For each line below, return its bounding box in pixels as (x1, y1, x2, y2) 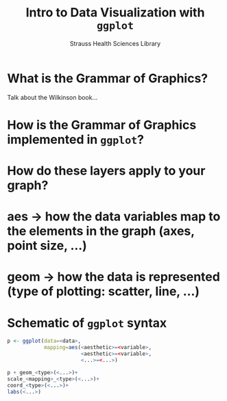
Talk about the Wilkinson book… (7, 93, 98, 101)
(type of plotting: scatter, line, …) (7, 284, 200, 299)
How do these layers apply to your (7, 163, 206, 179)
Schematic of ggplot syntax (7, 315, 167, 331)
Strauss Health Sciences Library (69, 39, 161, 47)
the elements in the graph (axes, (7, 224, 195, 239)
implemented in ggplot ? (7, 131, 144, 147)
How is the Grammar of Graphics (7, 117, 197, 133)
